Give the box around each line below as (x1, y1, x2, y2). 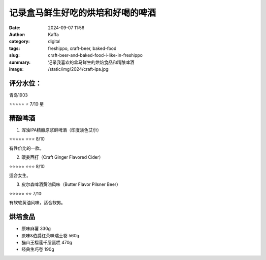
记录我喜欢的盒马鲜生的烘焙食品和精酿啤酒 (48, 59, 134, 65)
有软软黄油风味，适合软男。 (9, 200, 66, 206)
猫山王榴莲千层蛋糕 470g (21, 239, 72, 245)
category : (9, 39, 30, 44)
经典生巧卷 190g (21, 246, 54, 252)
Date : (9, 25, 21, 31)
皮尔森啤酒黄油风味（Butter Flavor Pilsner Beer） (21, 181, 121, 187)
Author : (9, 31, 26, 37)
